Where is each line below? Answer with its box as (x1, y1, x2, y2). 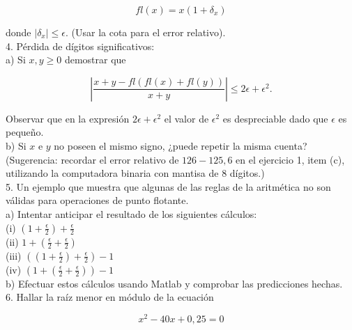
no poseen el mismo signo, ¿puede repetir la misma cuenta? (54, 138, 307, 152)
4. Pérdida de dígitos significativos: (6, 38, 155, 53)
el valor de (164, 111, 209, 125)
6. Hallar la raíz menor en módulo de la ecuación (6, 290, 214, 304)
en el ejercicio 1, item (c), (236, 152, 345, 166)
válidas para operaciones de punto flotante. (6, 193, 189, 207)
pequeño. (6, 125, 44, 139)
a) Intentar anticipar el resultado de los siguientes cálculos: (6, 206, 257, 221)
